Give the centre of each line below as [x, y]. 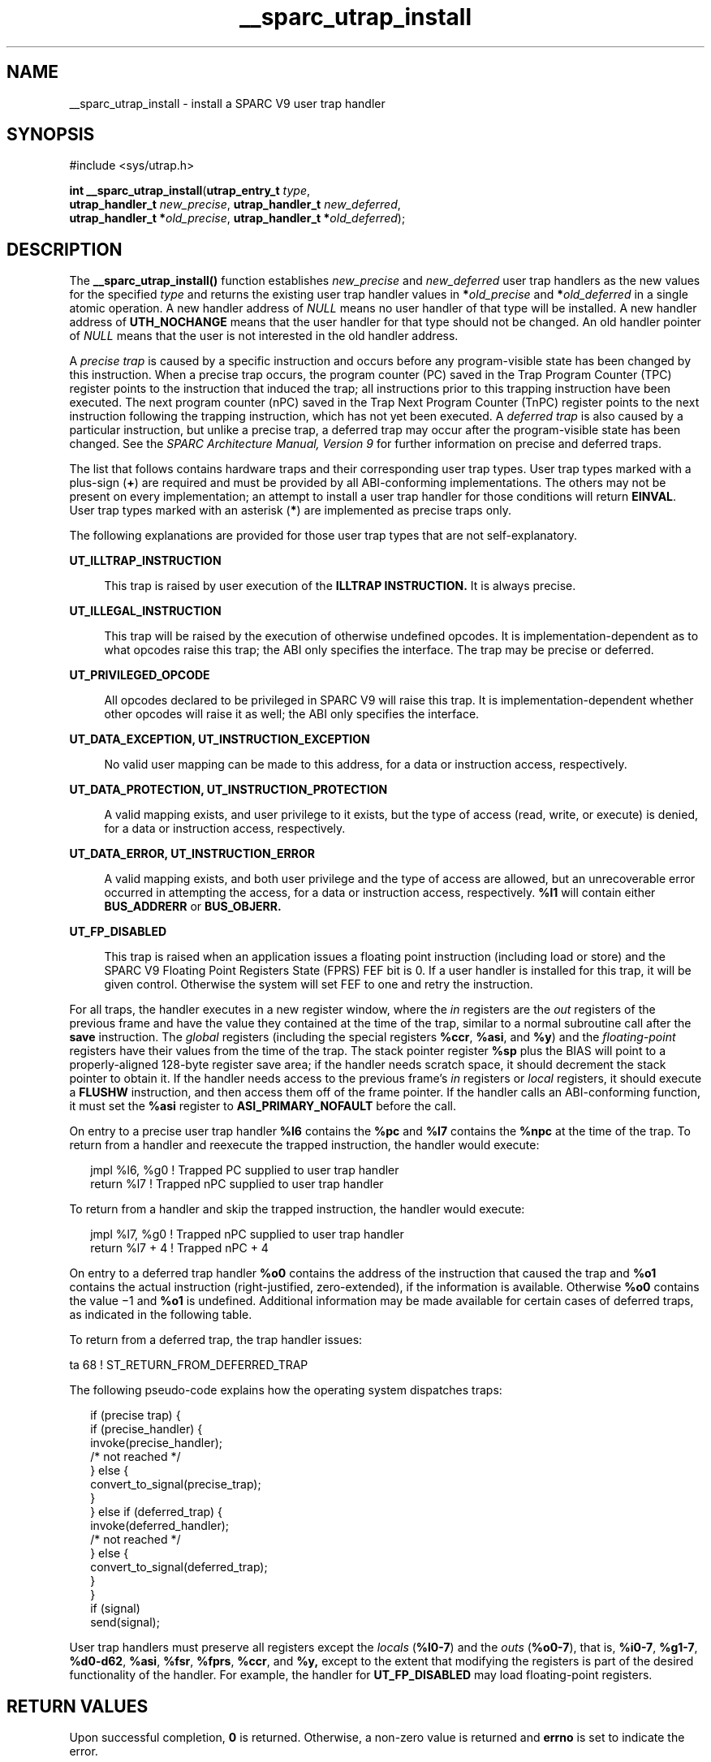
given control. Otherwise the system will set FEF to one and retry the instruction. [319, 984]
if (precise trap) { [136, 1415]
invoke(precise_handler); [156, 1443]
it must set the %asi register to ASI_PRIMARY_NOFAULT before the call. [263, 1106]
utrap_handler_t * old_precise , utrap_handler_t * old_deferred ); [237, 218]
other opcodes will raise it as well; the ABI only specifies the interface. [292, 714]
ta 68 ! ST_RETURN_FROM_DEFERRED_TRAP [189, 1365]
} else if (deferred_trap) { [157, 1512]
